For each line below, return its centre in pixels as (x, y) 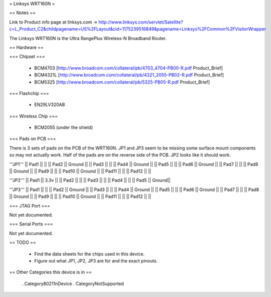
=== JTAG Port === (30, 205)
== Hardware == (26, 47)
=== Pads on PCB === (33, 139)
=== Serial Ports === (31, 224)
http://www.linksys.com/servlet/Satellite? (141, 22)
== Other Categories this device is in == (50, 272)
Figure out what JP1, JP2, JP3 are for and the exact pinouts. (96, 260)
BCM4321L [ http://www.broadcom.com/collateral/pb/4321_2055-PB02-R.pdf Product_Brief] (129, 75)
